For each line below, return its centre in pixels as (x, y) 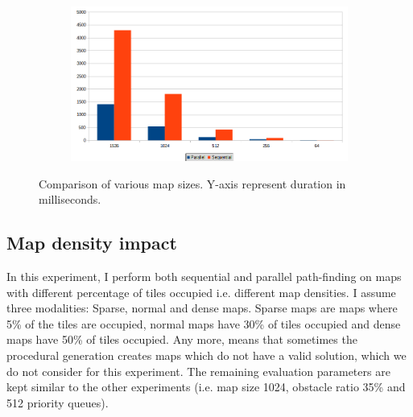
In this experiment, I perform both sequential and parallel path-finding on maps (204, 277)
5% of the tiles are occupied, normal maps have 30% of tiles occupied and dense (204, 323)
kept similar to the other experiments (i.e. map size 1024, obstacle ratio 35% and (206, 387)
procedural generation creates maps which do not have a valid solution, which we (206, 355)
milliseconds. (70, 199)
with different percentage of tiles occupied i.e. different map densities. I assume (201, 292)
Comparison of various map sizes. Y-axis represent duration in (192, 183)
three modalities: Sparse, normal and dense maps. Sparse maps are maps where (202, 308)
